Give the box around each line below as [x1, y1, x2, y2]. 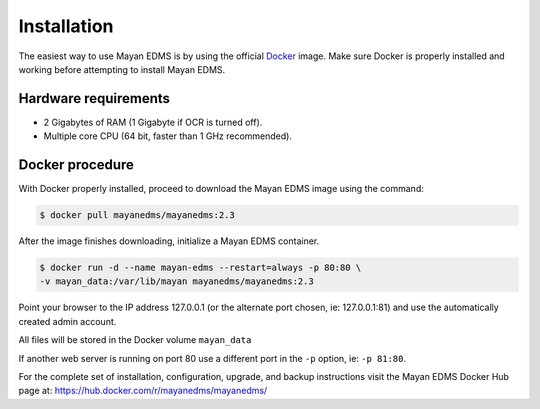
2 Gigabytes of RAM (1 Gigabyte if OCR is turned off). [43, 116, 263, 128]
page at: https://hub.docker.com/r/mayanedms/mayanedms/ [18, 385, 268, 397]
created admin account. [18, 315, 117, 327]
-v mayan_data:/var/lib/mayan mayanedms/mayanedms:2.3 [39, 276, 314, 287]
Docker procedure [18, 156, 135, 174]
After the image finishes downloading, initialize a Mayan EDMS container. [18, 235, 320, 247]
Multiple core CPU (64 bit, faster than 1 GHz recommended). [43, 130, 292, 142]
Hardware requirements [18, 90, 170, 107]
